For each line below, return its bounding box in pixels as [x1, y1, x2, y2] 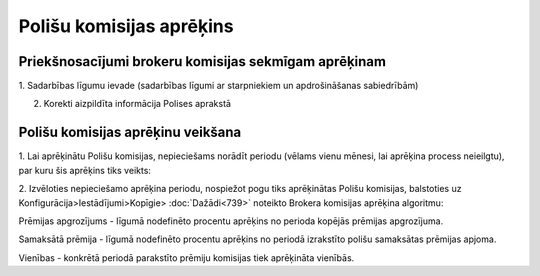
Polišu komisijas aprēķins [18, 15, 234, 37]
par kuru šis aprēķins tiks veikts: [18, 164, 152, 176]
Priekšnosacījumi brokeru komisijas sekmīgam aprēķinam [18, 53, 387, 70]
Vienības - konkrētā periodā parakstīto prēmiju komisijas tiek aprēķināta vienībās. [18, 251, 355, 264]
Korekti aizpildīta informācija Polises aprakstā [43, 98, 232, 110]
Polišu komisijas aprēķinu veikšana [18, 124, 242, 141]
